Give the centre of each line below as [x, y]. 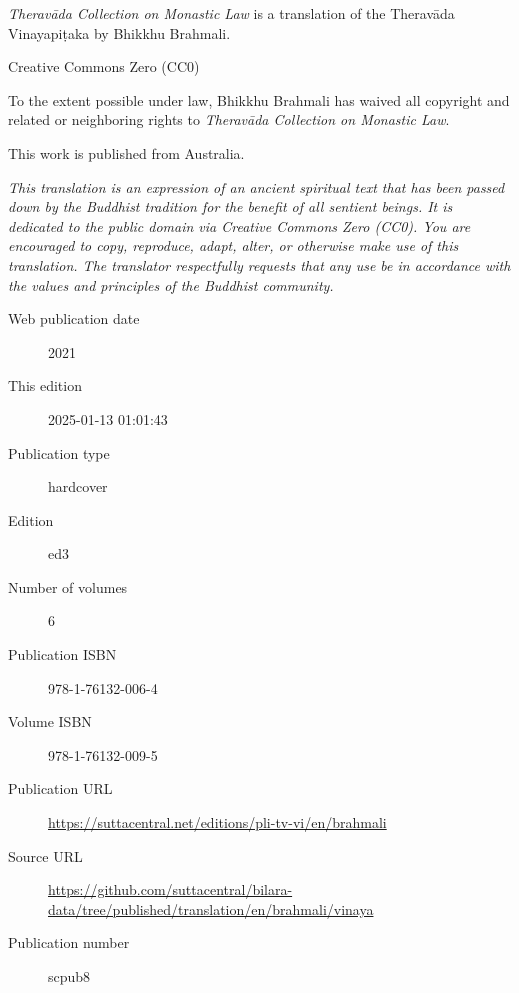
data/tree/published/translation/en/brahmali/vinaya [211, 908]
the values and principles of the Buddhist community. [171, 284]
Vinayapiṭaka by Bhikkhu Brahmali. [119, 32]
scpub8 [69, 976]
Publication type [59, 452]
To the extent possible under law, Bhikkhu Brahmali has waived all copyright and [259, 99]
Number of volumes [68, 586]
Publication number [69, 942]
